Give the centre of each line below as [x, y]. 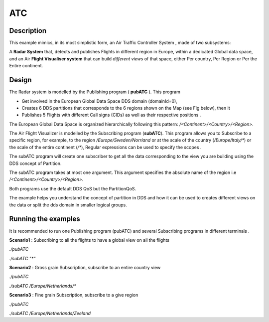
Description [28, 31]
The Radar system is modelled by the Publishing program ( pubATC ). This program [95, 92]
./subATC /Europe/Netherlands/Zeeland [50, 314]
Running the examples [45, 219]
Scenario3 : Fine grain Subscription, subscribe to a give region [74, 295]
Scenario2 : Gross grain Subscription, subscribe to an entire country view [85, 268]
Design [20, 80]
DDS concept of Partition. [35, 163]
